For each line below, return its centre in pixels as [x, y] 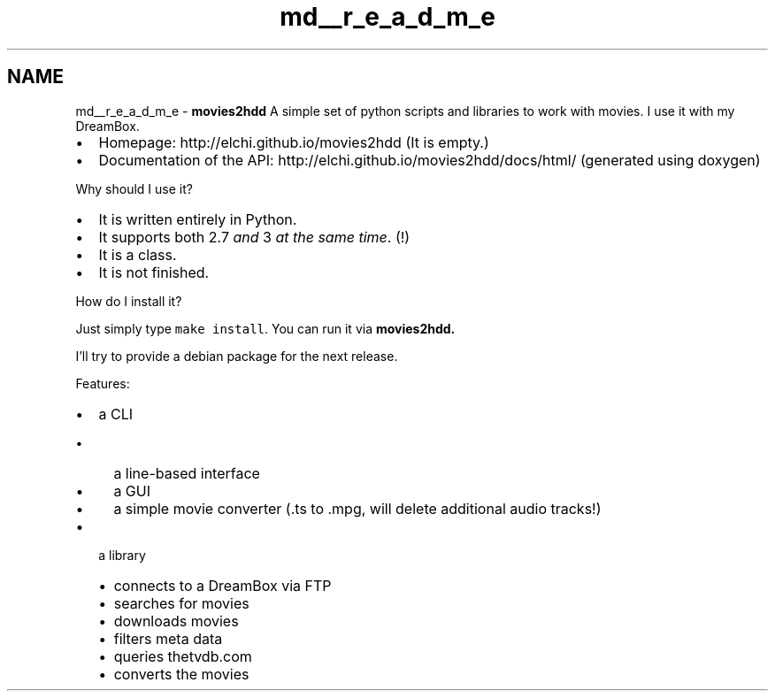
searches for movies [181, 603]
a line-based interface [187, 473]
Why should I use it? [134, 188]
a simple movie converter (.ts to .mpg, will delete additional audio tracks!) [357, 508]
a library [122, 555]
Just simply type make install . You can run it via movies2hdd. [265, 328]
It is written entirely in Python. [198, 219]
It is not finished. [154, 272]
